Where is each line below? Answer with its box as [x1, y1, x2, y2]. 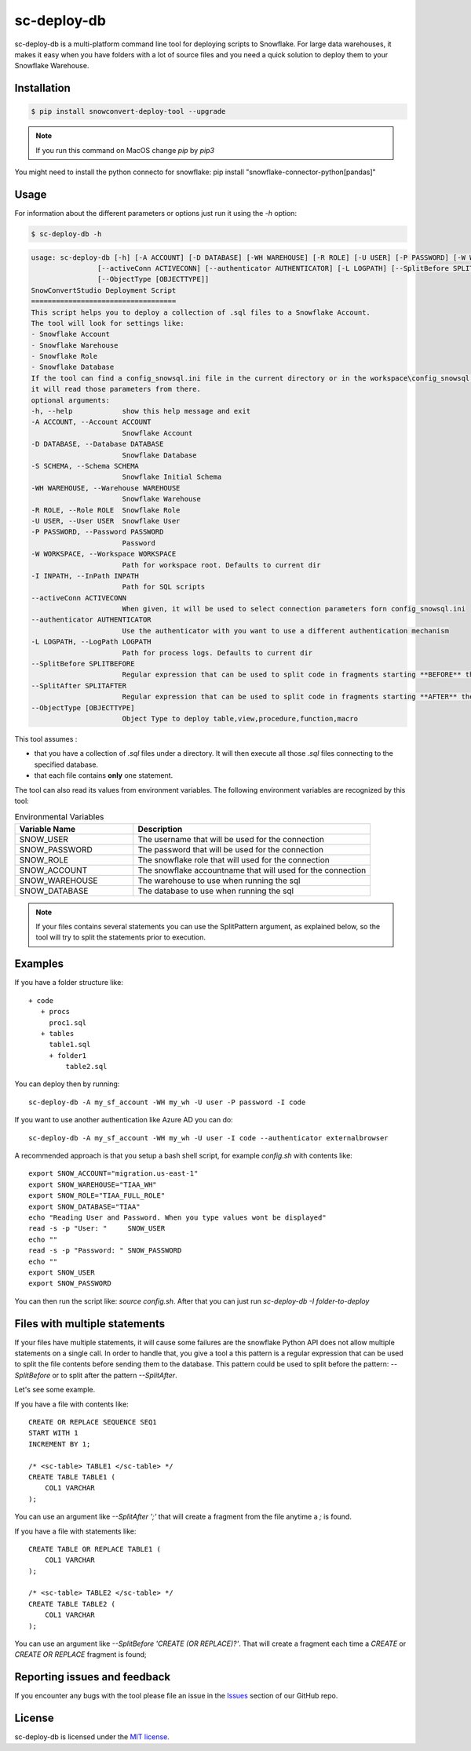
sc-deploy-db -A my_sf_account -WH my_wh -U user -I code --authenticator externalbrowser [28, 1133, 389, 1142]
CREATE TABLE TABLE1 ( [28, 1472, 116, 1481]
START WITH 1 [28, 1428, 78, 1438]
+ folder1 [49, 1051, 87, 1060]
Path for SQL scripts [122, 582, 206, 592]
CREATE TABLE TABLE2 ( [28, 1600, 116, 1608]
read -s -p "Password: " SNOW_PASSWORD [28, 1246, 182, 1255]
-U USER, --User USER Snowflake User [31, 516, 181, 525]
